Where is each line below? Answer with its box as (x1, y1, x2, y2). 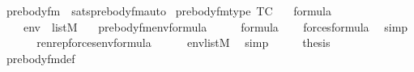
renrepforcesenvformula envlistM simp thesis (36, 34, 331, 51)
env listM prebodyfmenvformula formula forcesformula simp (23, 18, 408, 35)
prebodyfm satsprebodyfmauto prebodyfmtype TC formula (6, 2, 331, 19)
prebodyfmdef (6, 49, 75, 66)
